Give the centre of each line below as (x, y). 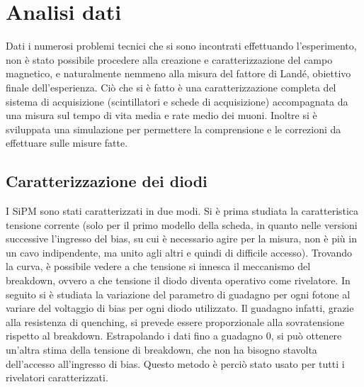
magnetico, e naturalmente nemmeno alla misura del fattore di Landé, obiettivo (178, 73)
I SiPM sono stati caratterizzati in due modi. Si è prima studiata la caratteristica (182, 211)
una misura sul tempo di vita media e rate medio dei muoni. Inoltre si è (161, 115)
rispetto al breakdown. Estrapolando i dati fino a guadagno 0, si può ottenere (174, 336)
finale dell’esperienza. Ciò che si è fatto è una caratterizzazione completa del (171, 87)
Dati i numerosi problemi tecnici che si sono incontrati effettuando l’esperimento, (181, 46)
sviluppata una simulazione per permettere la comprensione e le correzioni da (174, 129)
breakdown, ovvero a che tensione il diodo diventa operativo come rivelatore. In (178, 280)
